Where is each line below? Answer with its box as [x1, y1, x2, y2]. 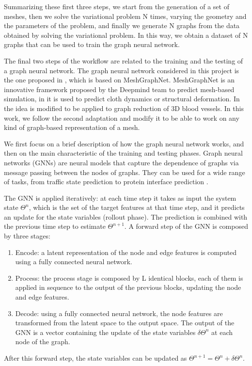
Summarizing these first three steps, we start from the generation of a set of [4, 1, 229, 11]
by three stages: [4, 231, 50, 241]
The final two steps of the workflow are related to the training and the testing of [4, 55, 243, 65]
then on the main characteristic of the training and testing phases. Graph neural [4, 148, 243, 158]
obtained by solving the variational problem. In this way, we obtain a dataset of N [4, 30, 248, 40]
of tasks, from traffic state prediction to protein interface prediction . [4, 176, 208, 187]
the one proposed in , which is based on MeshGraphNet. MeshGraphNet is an [4, 75, 235, 85]
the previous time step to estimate [4, 221, 106, 231]
